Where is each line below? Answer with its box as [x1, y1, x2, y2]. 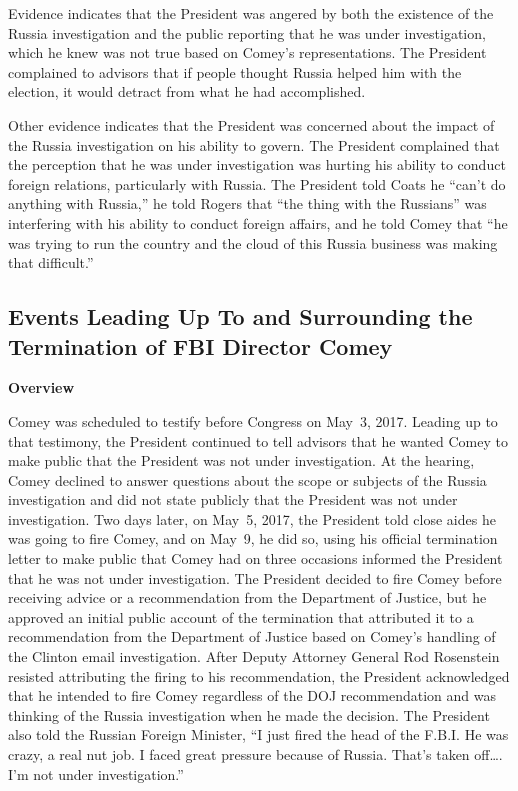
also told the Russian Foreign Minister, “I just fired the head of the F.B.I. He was [8, 724, 509, 745]
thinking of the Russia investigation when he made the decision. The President [8, 704, 490, 725]
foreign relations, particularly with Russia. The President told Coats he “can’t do [8, 173, 506, 194]
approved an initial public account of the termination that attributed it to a [8, 606, 474, 627]
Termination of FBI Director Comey [8, 330, 393, 361]
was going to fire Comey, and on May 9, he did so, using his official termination [8, 528, 498, 549]
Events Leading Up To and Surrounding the [8, 301, 473, 332]
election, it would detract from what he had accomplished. [8, 81, 366, 102]
